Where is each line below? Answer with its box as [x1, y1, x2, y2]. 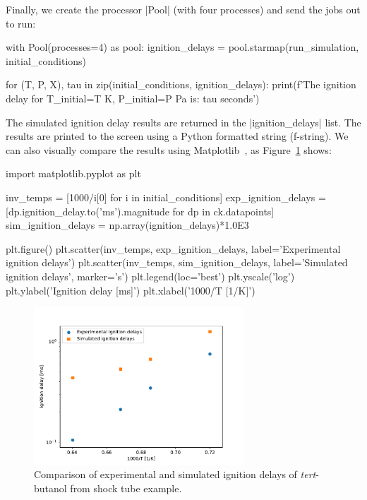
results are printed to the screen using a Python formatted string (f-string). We [6, 129, 349, 143]
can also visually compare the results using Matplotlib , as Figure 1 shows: [6, 142, 332, 157]
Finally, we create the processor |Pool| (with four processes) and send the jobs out [6, 2, 361, 16]
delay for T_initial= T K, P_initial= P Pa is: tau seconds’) [6, 90, 260, 105]
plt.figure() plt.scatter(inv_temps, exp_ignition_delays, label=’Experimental [6, 241, 341, 256]
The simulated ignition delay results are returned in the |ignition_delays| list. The [6, 114, 361, 129]
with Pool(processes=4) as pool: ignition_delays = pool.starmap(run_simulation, [6, 40, 359, 54]
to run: [6, 16, 36, 30]
